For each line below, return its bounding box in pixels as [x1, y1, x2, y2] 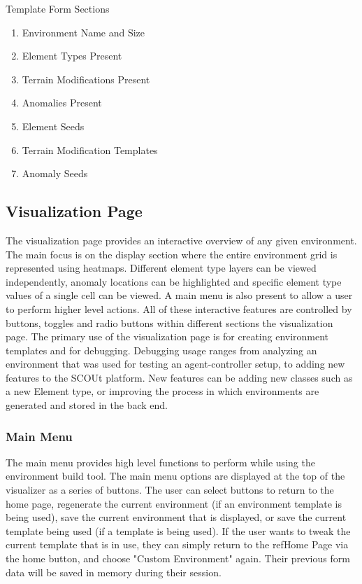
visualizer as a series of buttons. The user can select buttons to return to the [6, 482, 334, 497]
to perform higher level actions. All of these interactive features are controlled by [6, 301, 352, 316]
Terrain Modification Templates [22, 142, 158, 157]
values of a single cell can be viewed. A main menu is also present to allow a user [6, 288, 353, 303]
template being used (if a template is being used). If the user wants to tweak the [6, 523, 351, 538]
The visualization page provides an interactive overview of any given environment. [6, 232, 357, 247]
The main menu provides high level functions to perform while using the [6, 454, 315, 469]
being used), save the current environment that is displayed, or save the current [6, 510, 347, 524]
